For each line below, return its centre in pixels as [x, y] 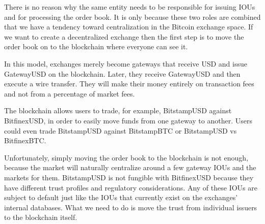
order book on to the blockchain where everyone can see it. [96, 46]
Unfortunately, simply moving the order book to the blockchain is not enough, [126, 157]
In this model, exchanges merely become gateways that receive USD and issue [126, 63]
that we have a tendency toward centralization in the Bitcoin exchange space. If [129, 27]
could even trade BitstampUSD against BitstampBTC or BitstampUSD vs [121, 130]
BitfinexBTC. [25, 140]
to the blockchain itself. [41, 217]
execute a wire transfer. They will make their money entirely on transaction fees [129, 84]
